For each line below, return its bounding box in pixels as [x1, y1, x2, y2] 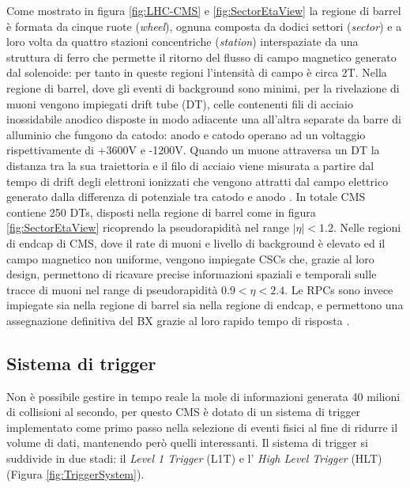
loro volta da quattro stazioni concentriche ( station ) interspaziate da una [6, 33, 359, 50]
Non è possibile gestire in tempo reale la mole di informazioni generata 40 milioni [6, 388, 401, 404]
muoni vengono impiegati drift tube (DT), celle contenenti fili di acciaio [6, 95, 353, 112]
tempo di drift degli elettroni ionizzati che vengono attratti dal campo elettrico [6, 172, 389, 189]
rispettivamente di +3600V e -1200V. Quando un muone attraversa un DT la [6, 142, 380, 158]
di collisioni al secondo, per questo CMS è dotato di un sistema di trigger [6, 403, 361, 420]
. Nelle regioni [333, 219, 401, 236]
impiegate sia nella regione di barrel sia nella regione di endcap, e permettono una [6, 297, 404, 313]
